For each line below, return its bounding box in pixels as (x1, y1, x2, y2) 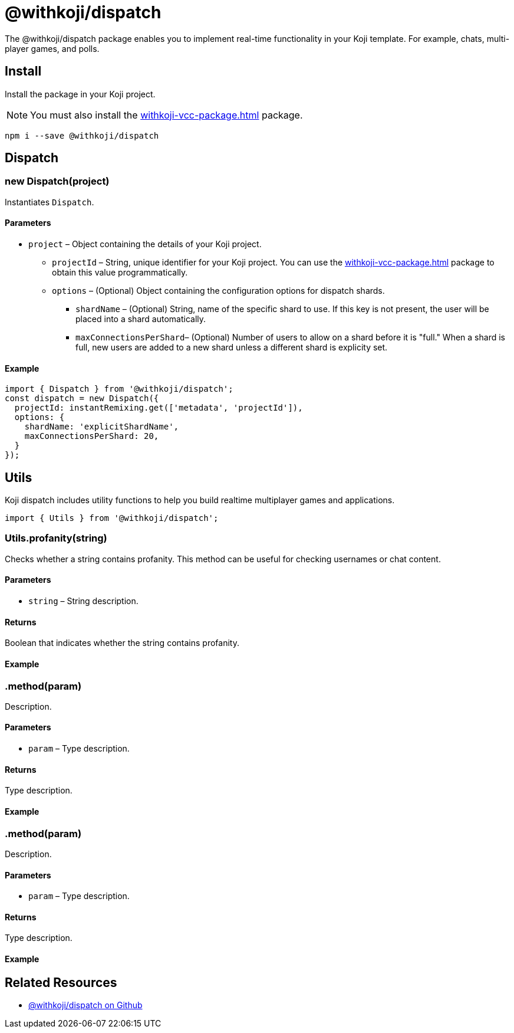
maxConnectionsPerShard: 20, (24, 431, 159, 441)
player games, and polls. (5, 43, 100, 54)
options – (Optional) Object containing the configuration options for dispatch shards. (52, 286, 385, 296)
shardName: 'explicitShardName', (24, 422, 179, 432)
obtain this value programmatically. (52, 267, 188, 278)
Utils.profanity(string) (5, 532, 107, 545)
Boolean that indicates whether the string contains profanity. (5, 638, 239, 648)
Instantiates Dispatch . (5, 196, 94, 207)
